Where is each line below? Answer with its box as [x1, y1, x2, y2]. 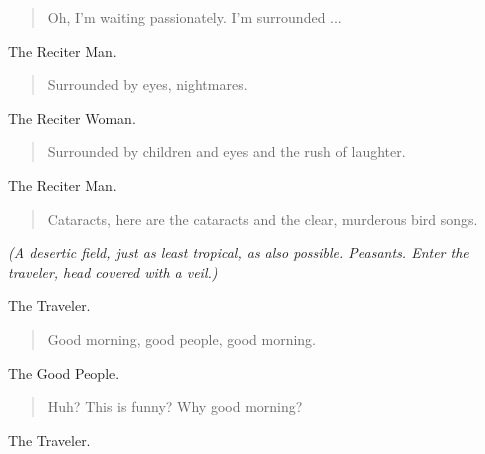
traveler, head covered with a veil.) [8, 261, 218, 282]
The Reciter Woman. [8, 107, 136, 128]
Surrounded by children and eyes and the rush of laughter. [47, 141, 406, 162]
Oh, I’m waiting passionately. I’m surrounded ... [47, 7, 342, 27]
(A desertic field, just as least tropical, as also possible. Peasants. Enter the [8, 242, 469, 263]
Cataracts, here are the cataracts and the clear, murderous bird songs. [47, 208, 478, 229]
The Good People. [8, 362, 120, 383]
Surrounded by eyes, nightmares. [47, 74, 248, 95]
